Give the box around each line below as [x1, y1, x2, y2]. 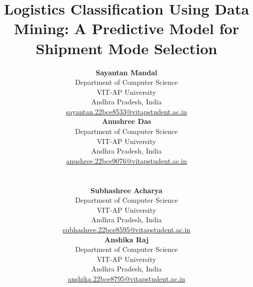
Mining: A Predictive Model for [14, 18, 239, 39]
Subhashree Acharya [90, 185, 163, 195]
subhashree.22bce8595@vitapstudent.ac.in [62, 224, 191, 234]
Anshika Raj [104, 234, 149, 244]
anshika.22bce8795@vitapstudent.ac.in [68, 273, 185, 283]
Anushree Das [101, 116, 152, 126]
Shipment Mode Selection [36, 38, 217, 58]
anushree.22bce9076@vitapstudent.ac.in [66, 155, 187, 166]
